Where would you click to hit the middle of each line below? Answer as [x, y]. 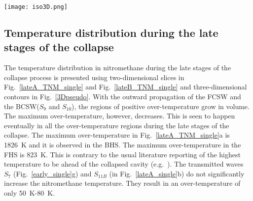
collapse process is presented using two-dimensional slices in [94, 77]
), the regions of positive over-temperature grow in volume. [161, 106]
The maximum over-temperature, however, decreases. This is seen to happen [120, 116]
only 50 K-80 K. [30, 192]
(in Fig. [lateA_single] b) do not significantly [177, 173]
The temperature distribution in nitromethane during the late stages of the [118, 68]
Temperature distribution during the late [111, 33]
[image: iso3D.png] [36, 7]
